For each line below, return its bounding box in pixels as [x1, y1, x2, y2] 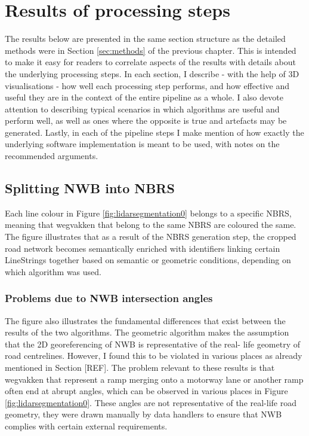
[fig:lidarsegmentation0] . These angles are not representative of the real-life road [5, 396, 296, 408]
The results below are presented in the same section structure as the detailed [5, 32, 286, 45]
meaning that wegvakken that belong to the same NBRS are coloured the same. [5, 218, 296, 231]
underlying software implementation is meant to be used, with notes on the [5, 138, 280, 150]
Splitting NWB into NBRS [5, 179, 175, 197]
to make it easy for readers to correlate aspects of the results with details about [5, 56, 296, 68]
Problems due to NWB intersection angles [5, 291, 213, 306]
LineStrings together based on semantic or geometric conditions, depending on [5, 254, 291, 266]
